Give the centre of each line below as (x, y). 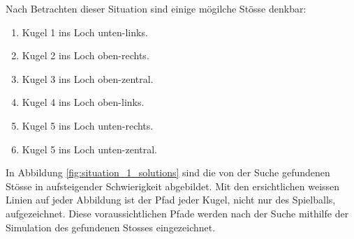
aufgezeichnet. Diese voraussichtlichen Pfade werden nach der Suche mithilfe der (177, 213)
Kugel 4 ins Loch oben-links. (83, 102)
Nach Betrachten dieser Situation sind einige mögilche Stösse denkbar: (156, 8)
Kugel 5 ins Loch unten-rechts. (88, 125)
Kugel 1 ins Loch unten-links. (85, 32)
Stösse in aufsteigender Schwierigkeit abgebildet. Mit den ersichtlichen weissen (173, 186)
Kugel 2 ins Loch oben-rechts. (86, 55)
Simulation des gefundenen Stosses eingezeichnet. (111, 227)
